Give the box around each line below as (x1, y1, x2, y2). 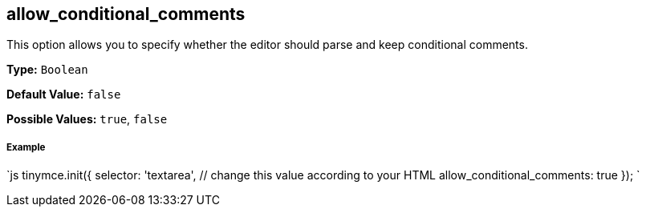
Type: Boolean (6, 62, 88, 77)
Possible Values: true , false (6, 112, 168, 127)
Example (6, 141, 46, 153)
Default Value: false (6, 87, 121, 102)
